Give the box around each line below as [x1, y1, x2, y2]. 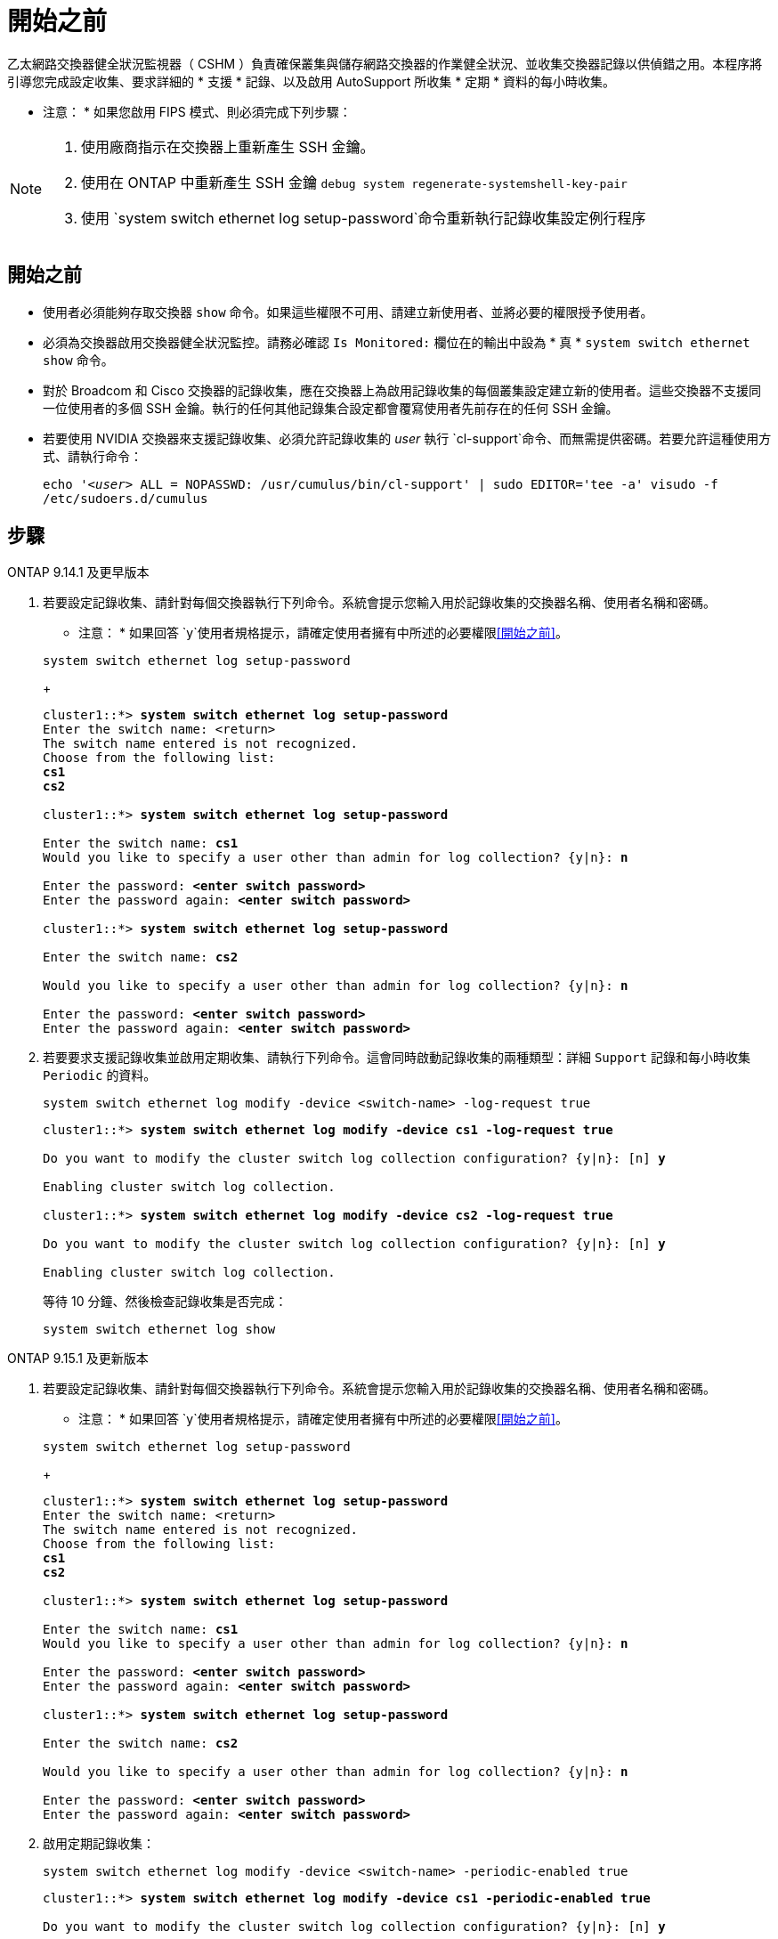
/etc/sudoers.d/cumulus [43, 491, 208, 506]
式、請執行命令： [43, 448, 142, 464]
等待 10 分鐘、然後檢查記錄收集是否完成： [43, 1294, 288, 1310]
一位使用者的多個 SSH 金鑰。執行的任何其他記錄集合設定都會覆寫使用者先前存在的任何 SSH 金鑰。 [43, 400, 619, 416]
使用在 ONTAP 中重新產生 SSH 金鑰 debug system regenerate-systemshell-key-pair [81, 173, 628, 191]
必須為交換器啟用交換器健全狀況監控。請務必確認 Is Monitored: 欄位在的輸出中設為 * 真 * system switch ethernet [43, 334, 750, 350]
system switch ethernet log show [43, 1322, 276, 1337]
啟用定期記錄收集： [43, 1836, 155, 1852]
